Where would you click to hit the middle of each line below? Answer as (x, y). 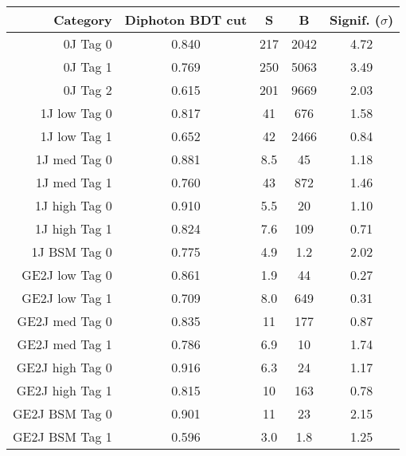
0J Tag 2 (88, 90)
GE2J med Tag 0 (64, 321)
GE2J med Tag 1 (64, 344)
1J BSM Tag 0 (72, 252)
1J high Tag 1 (74, 228)
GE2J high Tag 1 (64, 390)
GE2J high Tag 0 (64, 367)
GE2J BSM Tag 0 (62, 413)
